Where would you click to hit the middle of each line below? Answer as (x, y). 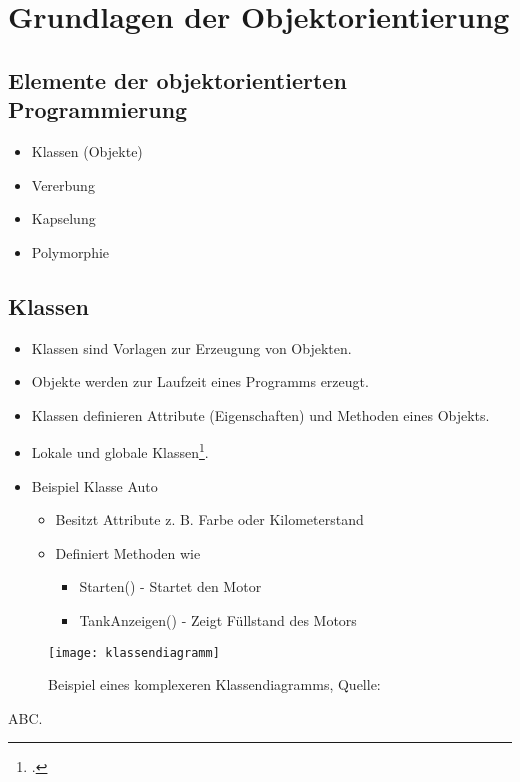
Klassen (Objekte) (87, 150)
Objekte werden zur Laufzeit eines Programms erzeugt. (200, 381)
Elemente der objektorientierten (177, 79)
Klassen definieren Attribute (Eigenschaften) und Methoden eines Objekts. (260, 414)
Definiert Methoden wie (128, 552)
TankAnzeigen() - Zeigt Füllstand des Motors (218, 619)
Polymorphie (70, 251)
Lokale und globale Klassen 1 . (120, 450)
